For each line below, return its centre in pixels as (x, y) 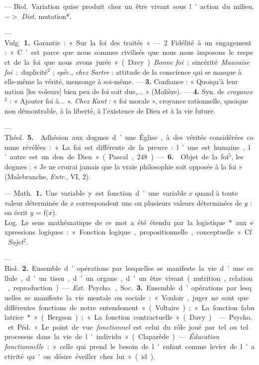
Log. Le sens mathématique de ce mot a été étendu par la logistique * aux (126, 222)
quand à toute (216, 193)
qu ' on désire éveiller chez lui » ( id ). (91, 356)
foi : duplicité (26, 71)
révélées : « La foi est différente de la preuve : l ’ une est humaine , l (136, 147)
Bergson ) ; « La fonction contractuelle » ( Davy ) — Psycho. (150, 317)
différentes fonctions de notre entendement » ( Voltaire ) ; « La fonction (121, 307)
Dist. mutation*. (46, 16)
